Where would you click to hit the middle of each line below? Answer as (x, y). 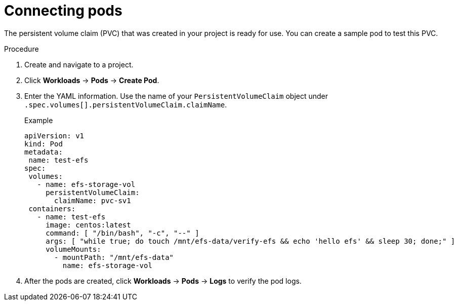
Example (39, 120)
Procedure (22, 49)
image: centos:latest (88, 225)
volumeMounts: (73, 249)
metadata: (44, 152)
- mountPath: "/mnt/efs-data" (114, 257)
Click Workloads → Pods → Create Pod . (92, 80)
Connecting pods (63, 11)
